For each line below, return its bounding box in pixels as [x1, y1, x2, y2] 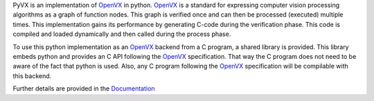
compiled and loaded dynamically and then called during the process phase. [12, 30, 231, 38]
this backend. [12, 71, 52, 80]
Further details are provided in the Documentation [12, 84, 155, 93]
